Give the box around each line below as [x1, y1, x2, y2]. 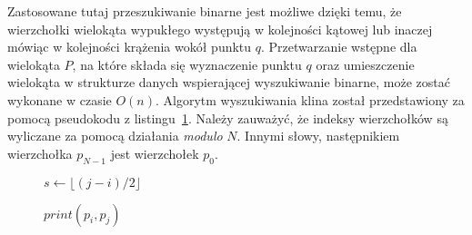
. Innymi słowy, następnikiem [236, 126, 400, 145]
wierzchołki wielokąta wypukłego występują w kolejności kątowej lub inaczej [7, 19, 433, 38]
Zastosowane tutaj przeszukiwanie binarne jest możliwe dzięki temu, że [7, 2, 402, 20]
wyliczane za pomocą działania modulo [7, 126, 223, 145]
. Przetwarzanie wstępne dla [261, 37, 417, 56]
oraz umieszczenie [316, 54, 415, 73]
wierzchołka [7, 143, 73, 162]
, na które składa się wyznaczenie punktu [72, 54, 302, 73]
